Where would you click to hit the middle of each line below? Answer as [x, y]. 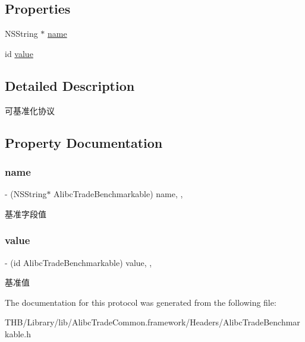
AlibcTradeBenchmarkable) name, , [118, 194]
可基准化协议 [30, 110]
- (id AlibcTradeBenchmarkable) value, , [78, 262]
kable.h [18, 333]
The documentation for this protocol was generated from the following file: [141, 302]
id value [19, 53]
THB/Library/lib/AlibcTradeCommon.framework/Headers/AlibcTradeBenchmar [152, 322]
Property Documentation [84, 142]
